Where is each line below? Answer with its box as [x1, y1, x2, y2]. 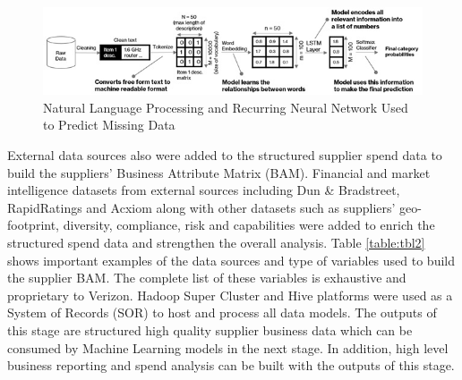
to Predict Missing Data [43, 115, 175, 134]
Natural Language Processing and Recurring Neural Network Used [43, 97, 408, 116]
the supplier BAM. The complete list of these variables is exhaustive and [7, 268, 406, 287]
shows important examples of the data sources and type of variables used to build [7, 250, 455, 269]
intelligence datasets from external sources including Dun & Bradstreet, [7, 181, 400, 199]
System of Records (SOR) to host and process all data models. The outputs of [7, 303, 437, 322]
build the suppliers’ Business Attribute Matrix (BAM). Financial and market [7, 163, 431, 182]
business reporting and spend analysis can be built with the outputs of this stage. [7, 356, 455, 375]
